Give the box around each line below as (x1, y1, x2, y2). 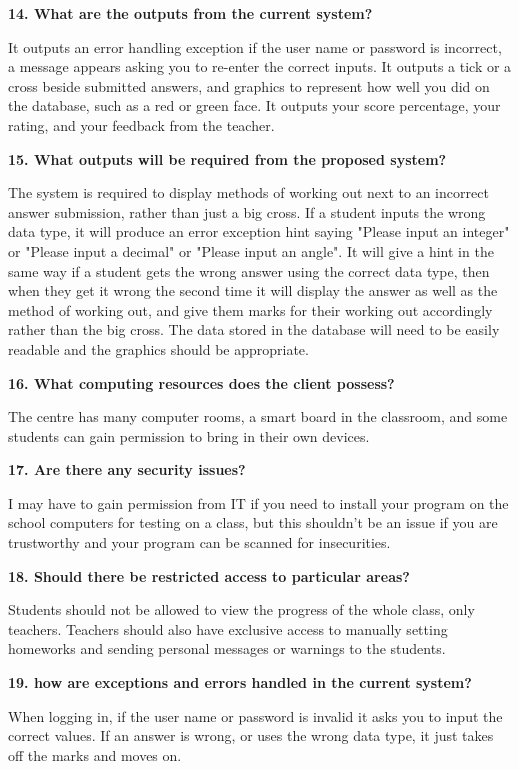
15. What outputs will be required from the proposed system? (8, 148, 447, 169)
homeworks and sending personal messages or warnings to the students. (8, 638, 446, 659)
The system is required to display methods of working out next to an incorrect (8, 182, 489, 203)
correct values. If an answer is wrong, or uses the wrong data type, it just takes (8, 725, 494, 746)
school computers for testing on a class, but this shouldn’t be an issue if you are (8, 512, 498, 533)
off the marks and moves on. (8, 744, 182, 765)
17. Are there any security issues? (8, 459, 246, 480)
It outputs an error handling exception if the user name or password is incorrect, (8, 36, 502, 57)
